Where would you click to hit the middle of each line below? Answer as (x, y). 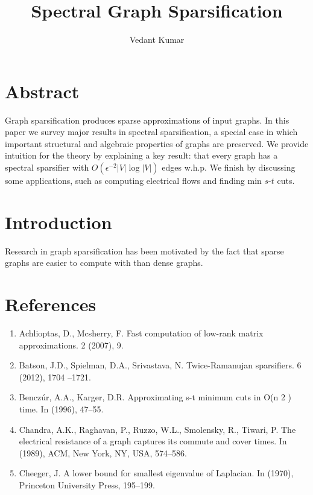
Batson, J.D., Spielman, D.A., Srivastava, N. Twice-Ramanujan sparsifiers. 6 (160, 365)
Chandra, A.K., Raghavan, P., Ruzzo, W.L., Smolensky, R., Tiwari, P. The (157, 429)
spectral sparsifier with (47, 167)
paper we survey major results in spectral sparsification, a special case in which (151, 132)
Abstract (42, 91)
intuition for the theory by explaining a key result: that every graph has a (141, 155)
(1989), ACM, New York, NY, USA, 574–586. (103, 452)
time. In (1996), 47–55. (61, 409)
